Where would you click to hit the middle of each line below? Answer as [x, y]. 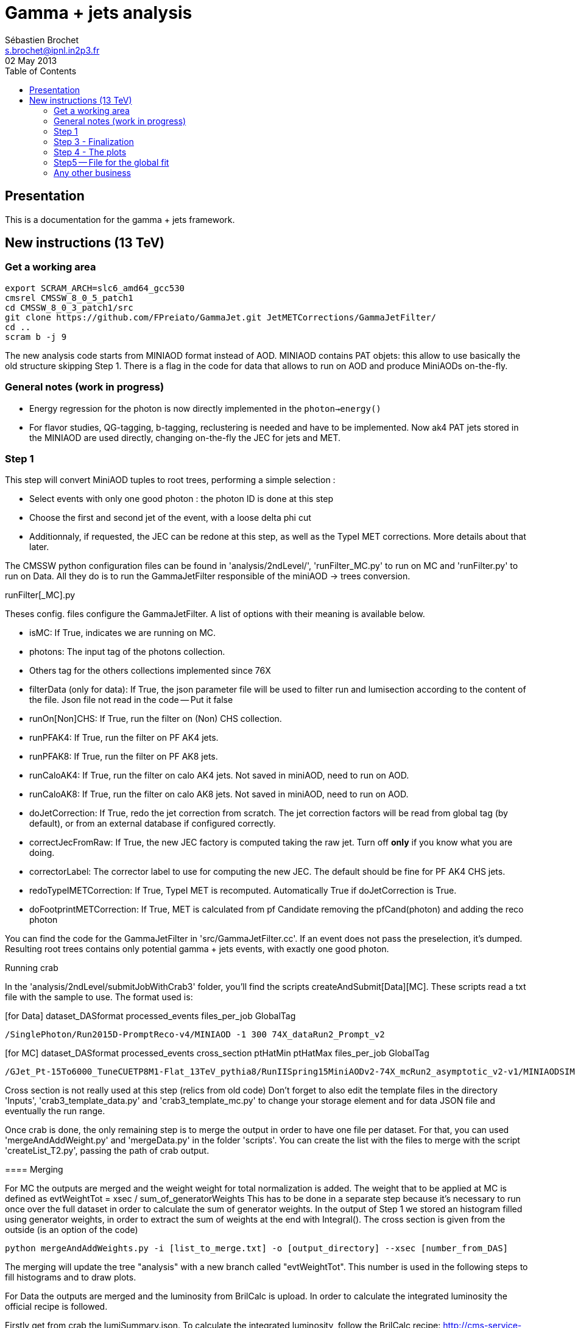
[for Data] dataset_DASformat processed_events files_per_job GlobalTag [150, 1016]
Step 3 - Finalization [94, 141]
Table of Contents [41, 71]
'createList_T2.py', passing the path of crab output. [107, 1151]
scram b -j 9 [36, 337]
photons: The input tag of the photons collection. [127, 652]
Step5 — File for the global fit [111, 162]
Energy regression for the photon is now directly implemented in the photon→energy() [205, 408]
